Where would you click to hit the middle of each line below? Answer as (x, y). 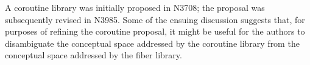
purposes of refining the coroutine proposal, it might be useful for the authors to (155, 31)
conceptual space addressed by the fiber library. (93, 55)
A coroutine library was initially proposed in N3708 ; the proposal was (135, 7)
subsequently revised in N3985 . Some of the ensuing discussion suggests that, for (155, 19)
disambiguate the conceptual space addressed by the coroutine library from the (152, 43)
